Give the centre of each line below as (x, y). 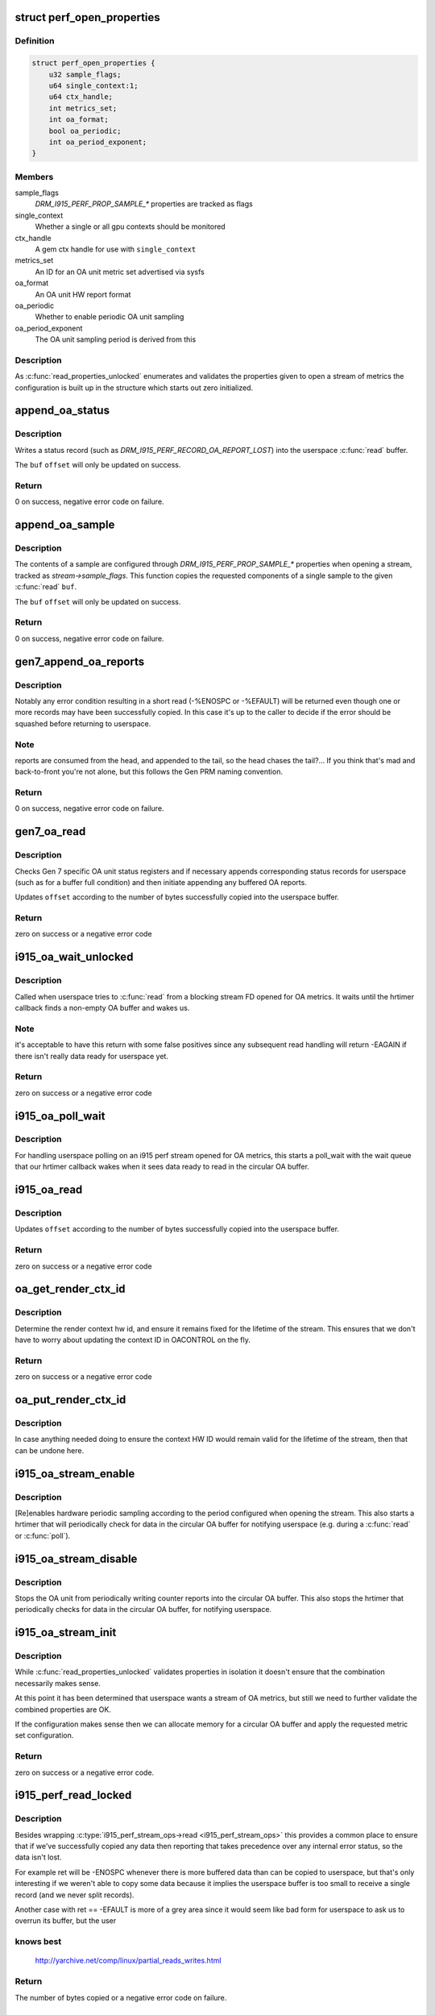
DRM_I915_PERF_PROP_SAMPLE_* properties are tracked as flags (144, 204)
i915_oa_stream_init (66, 1633)
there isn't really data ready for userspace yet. (92, 1056)
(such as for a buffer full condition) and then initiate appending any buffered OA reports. (161, 882)
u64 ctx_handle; (81, 97)
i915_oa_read (49, 1190)
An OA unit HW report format (83, 294)
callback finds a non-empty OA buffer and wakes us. (102, 1008)
